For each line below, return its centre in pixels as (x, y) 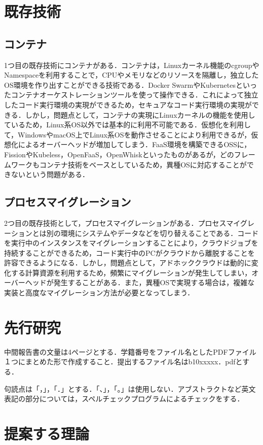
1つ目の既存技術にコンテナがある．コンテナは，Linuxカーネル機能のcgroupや (132, 65)
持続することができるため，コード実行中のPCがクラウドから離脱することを (129, 252)
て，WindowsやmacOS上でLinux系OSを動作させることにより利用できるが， (128, 134)
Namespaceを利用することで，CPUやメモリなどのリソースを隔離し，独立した (131, 75)
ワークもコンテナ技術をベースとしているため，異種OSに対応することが (129, 164)
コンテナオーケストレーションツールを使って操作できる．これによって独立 (135, 95)
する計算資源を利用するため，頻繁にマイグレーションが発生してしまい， (131, 272)
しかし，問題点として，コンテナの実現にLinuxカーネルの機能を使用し (140, 114)
